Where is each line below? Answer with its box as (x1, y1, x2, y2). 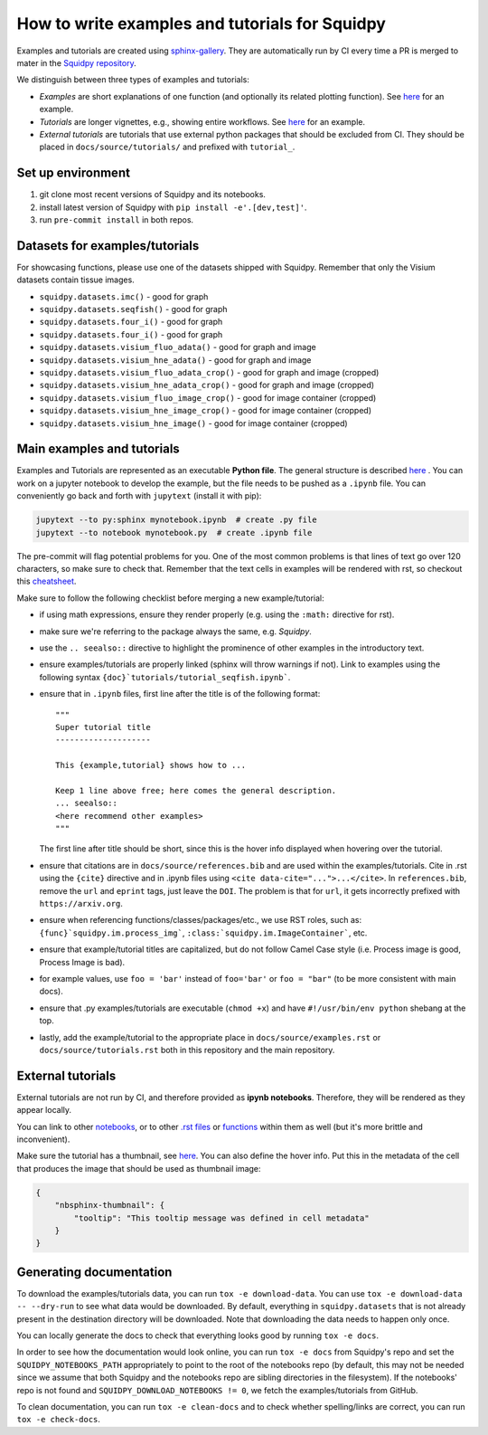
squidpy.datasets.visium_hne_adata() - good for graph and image (39, 354, 312, 366)
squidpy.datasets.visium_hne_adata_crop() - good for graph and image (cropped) (39, 380, 375, 391)
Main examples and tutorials (16, 442, 180, 457)
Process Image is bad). (39, 956, 126, 967)
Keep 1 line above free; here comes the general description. (55, 785, 337, 795)
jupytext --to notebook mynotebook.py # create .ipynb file (35, 527, 313, 537)
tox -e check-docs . (16, 1414, 101, 1425)
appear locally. (16, 1105, 72, 1116)
